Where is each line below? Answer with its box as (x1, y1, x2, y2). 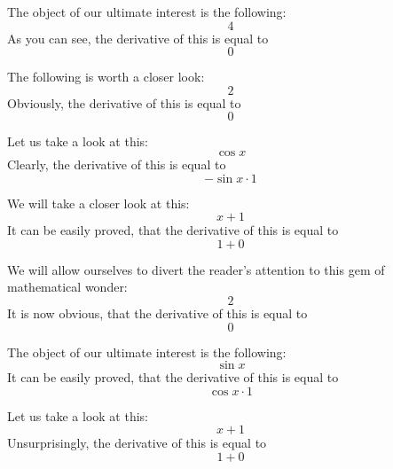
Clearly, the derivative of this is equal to (7, 154, 226, 173)
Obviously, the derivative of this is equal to (7, 93, 241, 112)
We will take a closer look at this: (7, 193, 190, 212)
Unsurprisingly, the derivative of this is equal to (7, 434, 267, 452)
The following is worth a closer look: (7, 67, 205, 86)
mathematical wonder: (7, 277, 128, 296)
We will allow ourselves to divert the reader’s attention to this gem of (7, 260, 385, 278)
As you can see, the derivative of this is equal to (7, 28, 269, 47)
